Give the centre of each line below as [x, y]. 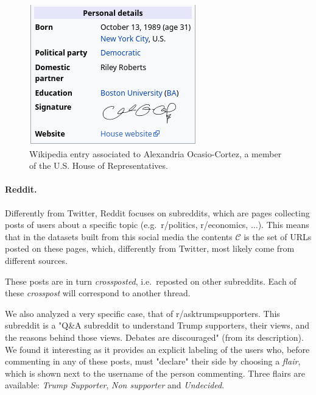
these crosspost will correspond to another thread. [98, 293]
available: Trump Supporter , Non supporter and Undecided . [115, 385]
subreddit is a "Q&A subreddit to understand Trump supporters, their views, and [157, 325]
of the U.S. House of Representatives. [99, 165]
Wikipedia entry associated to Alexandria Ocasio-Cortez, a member [156, 153]
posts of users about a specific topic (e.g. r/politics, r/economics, [127, 225]
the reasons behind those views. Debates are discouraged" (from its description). [154, 337]
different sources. [36, 260]
